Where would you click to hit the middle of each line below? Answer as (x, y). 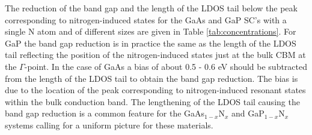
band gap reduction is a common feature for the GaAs (105, 113)
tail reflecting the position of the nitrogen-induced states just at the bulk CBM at (155, 55)
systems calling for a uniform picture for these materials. (109, 125)
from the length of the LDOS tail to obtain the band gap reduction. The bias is (151, 78)
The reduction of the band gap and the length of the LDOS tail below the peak (151, 8)
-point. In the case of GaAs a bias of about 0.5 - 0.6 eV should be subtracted (166, 66)
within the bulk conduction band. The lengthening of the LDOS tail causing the (152, 101)
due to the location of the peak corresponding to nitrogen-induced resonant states (155, 90)
